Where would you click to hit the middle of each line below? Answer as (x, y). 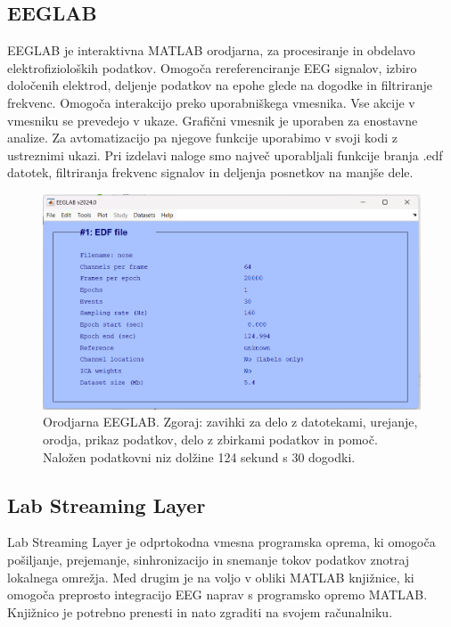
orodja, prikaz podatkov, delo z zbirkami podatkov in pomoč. (210, 439)
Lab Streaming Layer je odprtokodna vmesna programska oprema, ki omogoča (221, 542)
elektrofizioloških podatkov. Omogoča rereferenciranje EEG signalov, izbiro (212, 67)
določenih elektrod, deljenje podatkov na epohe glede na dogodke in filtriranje (220, 85)
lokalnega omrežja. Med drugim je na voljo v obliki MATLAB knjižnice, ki (211, 577)
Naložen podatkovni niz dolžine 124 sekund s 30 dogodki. (199, 456)
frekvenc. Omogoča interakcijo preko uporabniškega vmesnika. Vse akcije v (211, 102)
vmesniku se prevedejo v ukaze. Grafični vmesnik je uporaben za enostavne (213, 120)
